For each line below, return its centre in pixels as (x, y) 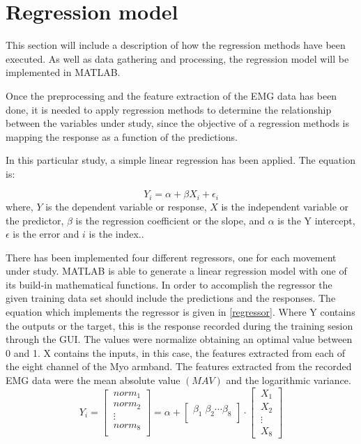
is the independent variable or (285, 206)
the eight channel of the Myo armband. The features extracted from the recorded (179, 366)
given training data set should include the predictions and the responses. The (171, 298)
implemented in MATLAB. (63, 72)
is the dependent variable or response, (126, 206)
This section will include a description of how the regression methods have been (176, 45)
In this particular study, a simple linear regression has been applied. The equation (180, 160)
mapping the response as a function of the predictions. (122, 136)
